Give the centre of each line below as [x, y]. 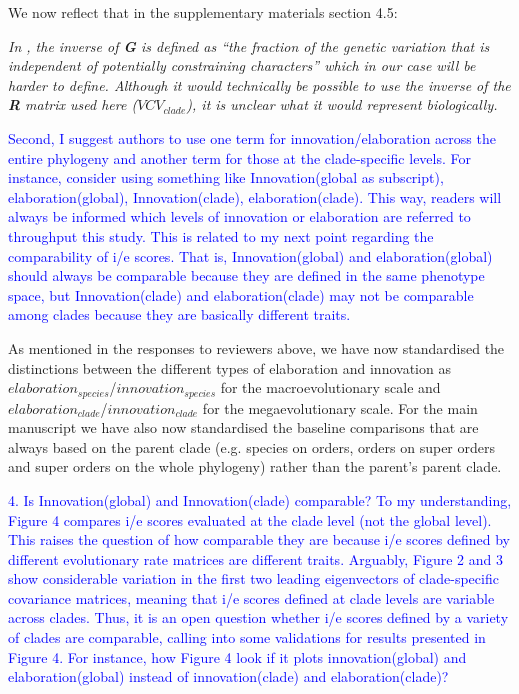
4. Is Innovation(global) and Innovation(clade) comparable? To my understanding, [260, 499]
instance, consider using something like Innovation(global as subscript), [226, 177]
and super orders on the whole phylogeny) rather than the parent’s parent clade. [255, 466]
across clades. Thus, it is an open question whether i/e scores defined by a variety [258, 617]
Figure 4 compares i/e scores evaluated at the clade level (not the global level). [250, 519]
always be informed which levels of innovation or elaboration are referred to [239, 216]
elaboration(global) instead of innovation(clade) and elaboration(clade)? [228, 676]
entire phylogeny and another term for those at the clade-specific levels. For [239, 157]
